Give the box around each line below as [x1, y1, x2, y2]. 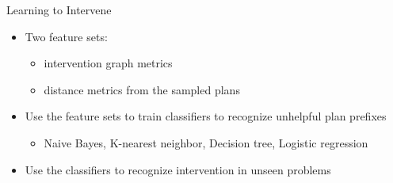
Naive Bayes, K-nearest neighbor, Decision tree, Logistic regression [44, 134, 368, 151]
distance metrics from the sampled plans [44, 81, 240, 97]
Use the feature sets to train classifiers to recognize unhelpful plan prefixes [25, 108, 387, 124]
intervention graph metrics [44, 55, 173, 71]
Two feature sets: [25, 28, 108, 44]
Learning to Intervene [6, 2, 112, 17]
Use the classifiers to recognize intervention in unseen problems [25, 161, 331, 177]
